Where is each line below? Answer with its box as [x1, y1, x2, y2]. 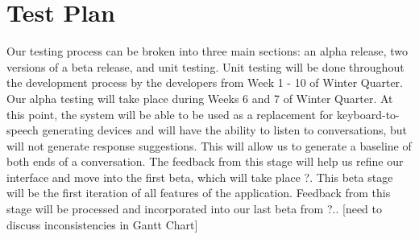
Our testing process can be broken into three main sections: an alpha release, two [6, 43, 409, 60]
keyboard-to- [336, 105, 400, 122]
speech [6, 122, 39, 138]
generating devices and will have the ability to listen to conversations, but [42, 122, 408, 138]
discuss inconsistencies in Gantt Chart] [6, 216, 198, 233]
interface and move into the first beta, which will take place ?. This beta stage [6, 168, 393, 185]
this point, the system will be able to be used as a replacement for [6, 105, 334, 122]
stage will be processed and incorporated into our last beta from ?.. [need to [6, 200, 383, 217]
